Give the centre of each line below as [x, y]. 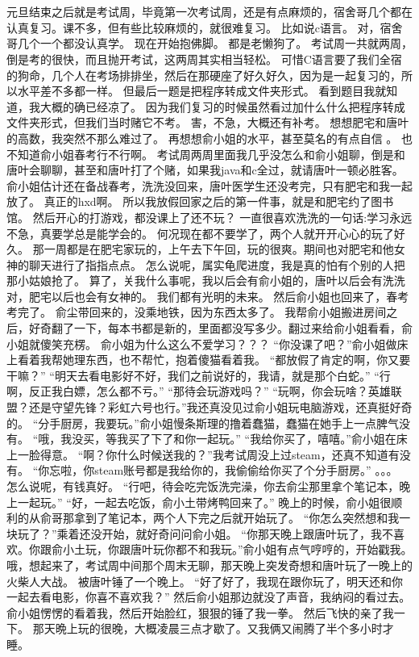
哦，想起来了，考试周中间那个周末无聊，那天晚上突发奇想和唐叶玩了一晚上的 [209, 565]
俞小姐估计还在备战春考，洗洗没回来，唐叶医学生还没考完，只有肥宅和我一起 [209, 185]
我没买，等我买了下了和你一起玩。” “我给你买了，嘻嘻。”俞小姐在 [228, 439]
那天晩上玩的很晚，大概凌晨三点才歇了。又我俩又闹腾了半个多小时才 [213, 628]
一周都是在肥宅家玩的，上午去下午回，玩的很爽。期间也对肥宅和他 [219, 249]
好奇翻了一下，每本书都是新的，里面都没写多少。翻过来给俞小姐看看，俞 [220, 328]
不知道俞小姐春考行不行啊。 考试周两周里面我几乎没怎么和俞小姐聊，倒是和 [206, 154]
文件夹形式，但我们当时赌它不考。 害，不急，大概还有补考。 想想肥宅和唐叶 [208, 122]
